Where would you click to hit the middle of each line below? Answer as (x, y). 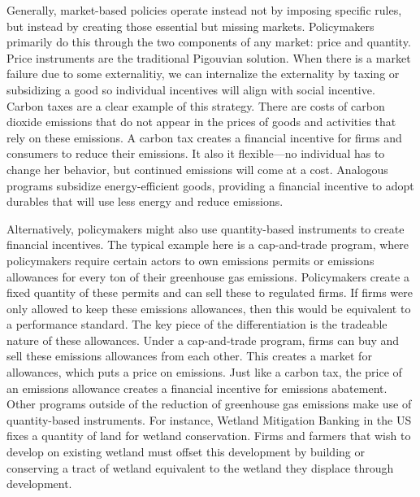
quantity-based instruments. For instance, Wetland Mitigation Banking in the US (209, 419)
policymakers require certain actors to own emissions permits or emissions (191, 260)
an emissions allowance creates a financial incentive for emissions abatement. (197, 388)
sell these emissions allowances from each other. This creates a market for (189, 356)
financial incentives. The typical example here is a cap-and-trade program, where (208, 244)
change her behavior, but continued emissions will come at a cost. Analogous (197, 169)
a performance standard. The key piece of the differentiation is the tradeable (197, 324)
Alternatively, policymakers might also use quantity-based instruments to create (206, 228)
